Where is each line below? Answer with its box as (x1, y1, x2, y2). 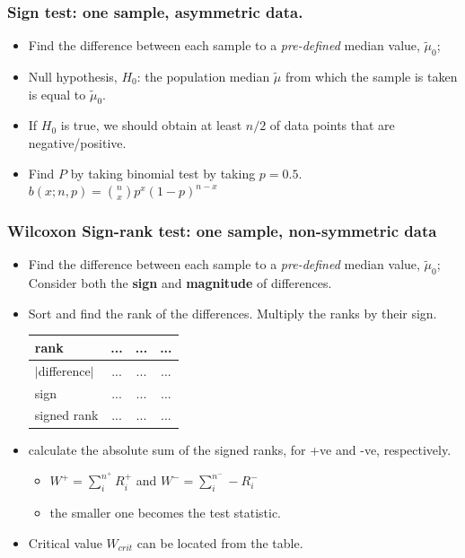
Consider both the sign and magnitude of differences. (28, 274, 332, 292)
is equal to (28, 84, 86, 103)
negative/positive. (28, 134, 127, 152)
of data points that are (269, 116, 395, 135)
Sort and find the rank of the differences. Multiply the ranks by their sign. (28, 303, 437, 322)
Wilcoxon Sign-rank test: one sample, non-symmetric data (7, 220, 437, 242)
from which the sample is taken (285, 67, 458, 86)
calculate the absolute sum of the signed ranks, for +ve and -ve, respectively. (28, 440, 452, 458)
